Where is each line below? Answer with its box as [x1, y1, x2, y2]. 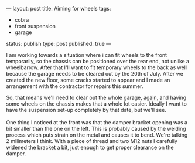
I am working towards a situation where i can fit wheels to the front [6, 52, 167, 58]
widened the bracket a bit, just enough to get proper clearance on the [6, 144, 174, 151]
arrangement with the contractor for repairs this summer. [6, 83, 143, 90]
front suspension [14, 23, 56, 29]
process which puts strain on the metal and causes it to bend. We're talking [6, 131, 188, 138]
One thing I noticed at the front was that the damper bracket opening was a [6, 119, 188, 125]
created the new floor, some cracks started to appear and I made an [6, 76, 170, 83]
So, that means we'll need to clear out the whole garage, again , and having [6, 94, 187, 101]
